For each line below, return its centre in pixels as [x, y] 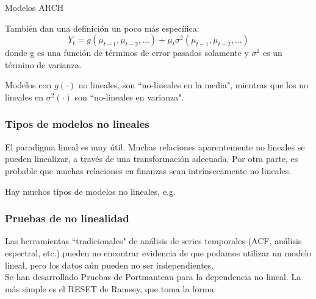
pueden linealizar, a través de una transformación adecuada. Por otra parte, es [152, 159]
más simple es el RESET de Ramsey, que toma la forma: [111, 288]
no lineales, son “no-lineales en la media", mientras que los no [193, 85]
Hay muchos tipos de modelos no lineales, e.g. [90, 191]
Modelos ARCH [34, 7]
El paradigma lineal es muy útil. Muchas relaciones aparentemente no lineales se [155, 146]
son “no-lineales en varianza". [129, 97]
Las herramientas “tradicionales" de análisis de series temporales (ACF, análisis [153, 241]
